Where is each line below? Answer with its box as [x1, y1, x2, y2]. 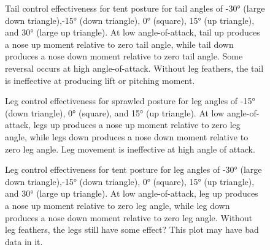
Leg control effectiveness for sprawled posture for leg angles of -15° [5, 94, 255, 107]
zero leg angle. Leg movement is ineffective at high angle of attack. [5, 142, 255, 155]
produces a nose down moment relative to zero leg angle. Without [5, 211, 253, 224]
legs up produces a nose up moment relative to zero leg [33, 118, 241, 131]
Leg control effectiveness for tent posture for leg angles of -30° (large [5, 163, 262, 176]
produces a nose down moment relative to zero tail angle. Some [5, 50, 243, 63]
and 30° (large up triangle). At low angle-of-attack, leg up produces [5, 187, 258, 200]
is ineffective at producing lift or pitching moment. [5, 74, 195, 86]
